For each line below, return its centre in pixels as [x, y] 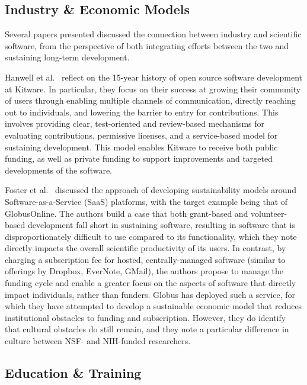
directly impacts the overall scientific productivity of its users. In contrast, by [145, 248]
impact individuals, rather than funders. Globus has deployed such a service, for [150, 294]
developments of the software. [59, 170]
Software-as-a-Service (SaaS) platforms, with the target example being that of [146, 201]
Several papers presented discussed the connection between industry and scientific [153, 34]
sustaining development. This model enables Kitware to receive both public [141, 147]
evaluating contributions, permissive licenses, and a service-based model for [141, 135]
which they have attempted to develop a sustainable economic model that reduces [153, 306]
